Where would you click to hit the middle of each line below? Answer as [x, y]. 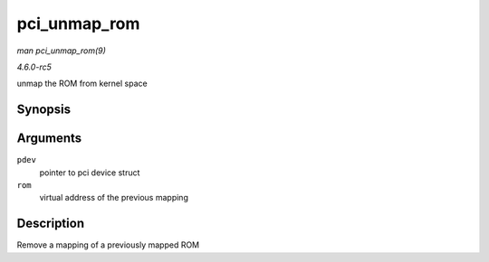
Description [51, 224]
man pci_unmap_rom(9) [61, 51]
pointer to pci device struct [90, 173]
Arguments [49, 139]
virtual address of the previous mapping [114, 198]
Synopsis [44, 110]
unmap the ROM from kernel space [82, 84]
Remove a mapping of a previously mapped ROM [108, 245]
